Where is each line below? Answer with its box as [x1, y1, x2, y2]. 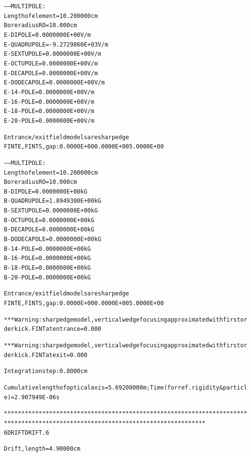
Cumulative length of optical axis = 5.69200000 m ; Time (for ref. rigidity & [4, 384, 223, 391]
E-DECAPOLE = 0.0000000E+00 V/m [4, 69, 98, 77]
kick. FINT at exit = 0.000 [14, 351, 87, 358]
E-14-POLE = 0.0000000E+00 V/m [4, 88, 95, 96]
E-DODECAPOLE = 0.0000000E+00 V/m [4, 79, 105, 86]
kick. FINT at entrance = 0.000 [14, 326, 101, 333]
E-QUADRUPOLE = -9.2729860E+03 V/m [4, 41, 108, 48]
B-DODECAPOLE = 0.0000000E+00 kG [4, 236, 101, 243]
